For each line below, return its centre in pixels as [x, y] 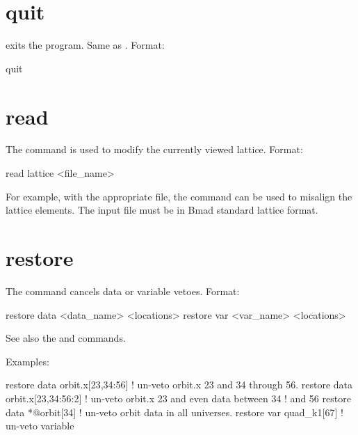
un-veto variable [40, 426]
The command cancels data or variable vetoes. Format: [123, 291]
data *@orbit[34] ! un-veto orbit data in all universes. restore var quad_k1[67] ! [174, 412]
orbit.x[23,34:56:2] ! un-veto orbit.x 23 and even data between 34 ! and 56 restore [178, 398]
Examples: [27, 361]
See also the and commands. [66, 338]
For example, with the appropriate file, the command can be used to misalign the [179, 196]
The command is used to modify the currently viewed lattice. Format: [154, 149]
